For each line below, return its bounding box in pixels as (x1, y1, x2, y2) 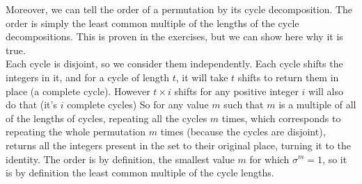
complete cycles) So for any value (67, 97, 209, 112)
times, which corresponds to (221, 110, 341, 125)
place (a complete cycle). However (6, 83, 150, 98)
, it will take (175, 69, 228, 84)
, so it (322, 151, 347, 166)
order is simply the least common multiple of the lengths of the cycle (6, 15, 299, 30)
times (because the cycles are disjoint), (160, 124, 326, 139)
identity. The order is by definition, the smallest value (6, 151, 235, 166)
